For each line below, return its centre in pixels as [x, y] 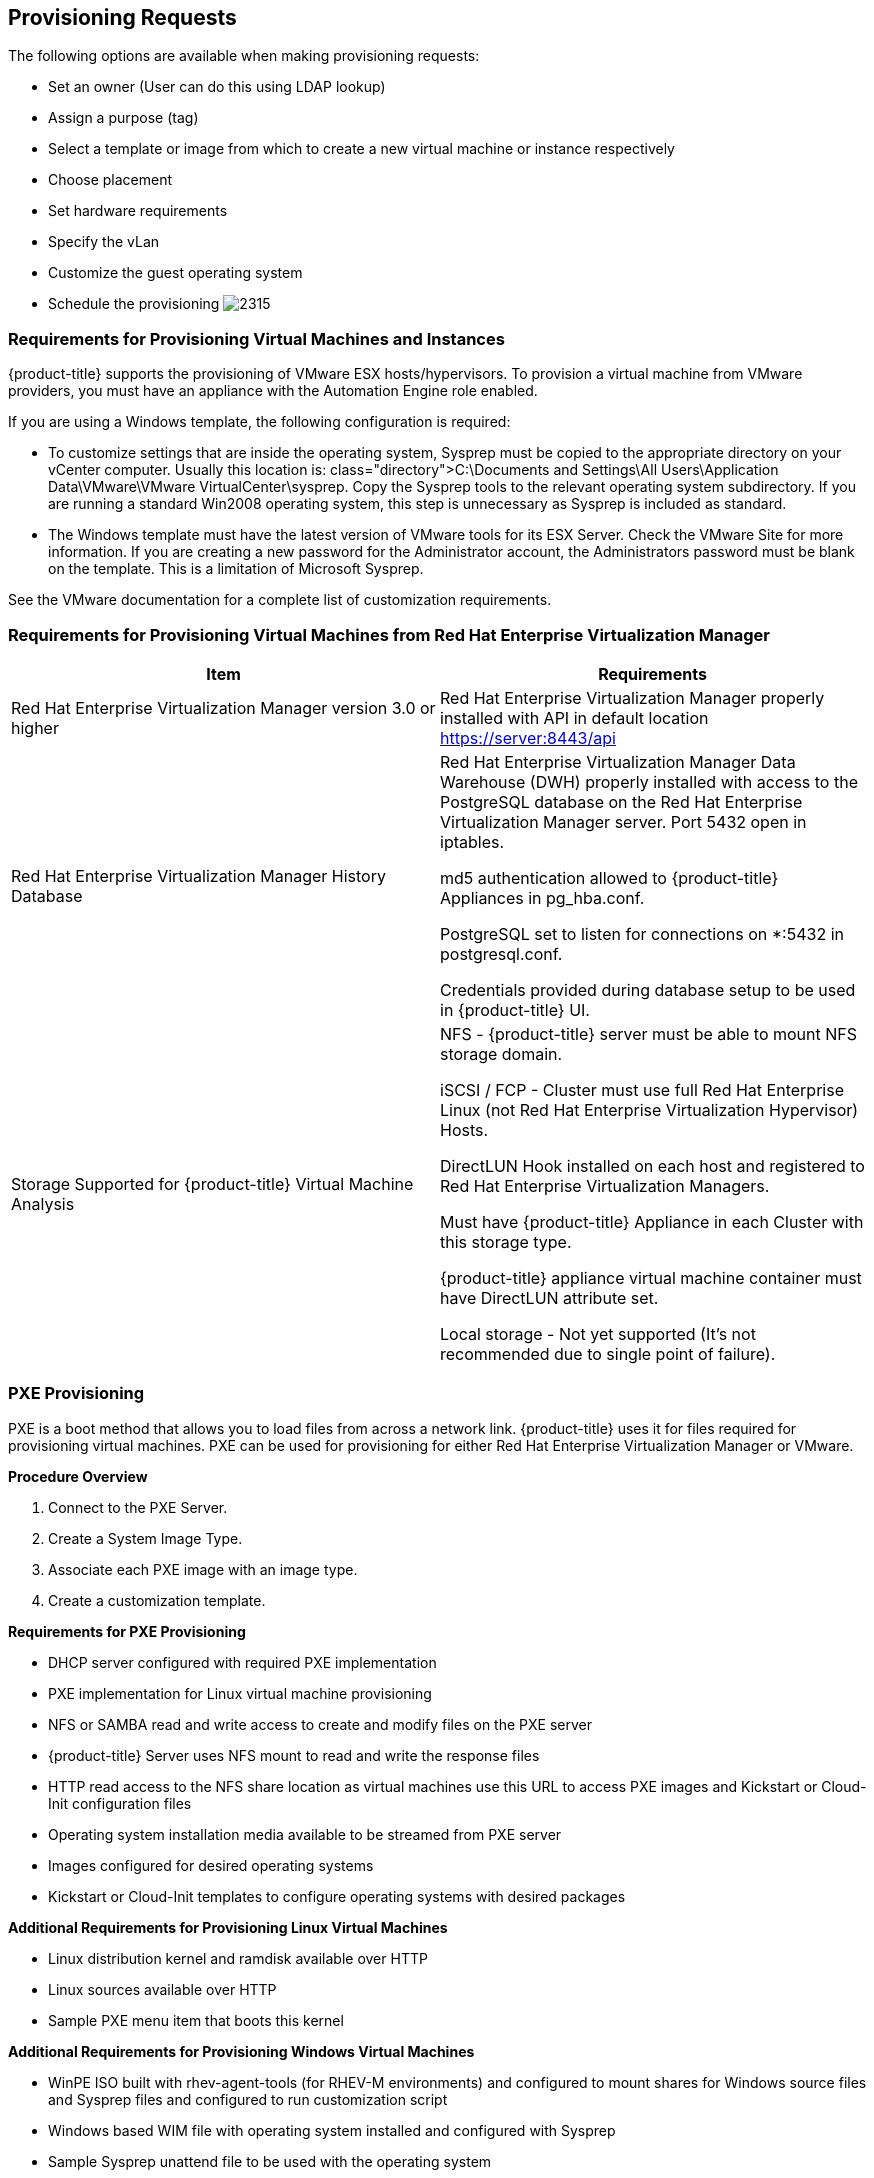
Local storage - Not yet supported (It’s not [598, 1333]
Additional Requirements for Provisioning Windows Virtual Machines [241, 2051]
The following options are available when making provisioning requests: [244, 56]
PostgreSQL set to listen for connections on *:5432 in [642, 933]
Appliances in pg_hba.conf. [542, 897]
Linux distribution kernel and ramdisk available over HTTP [238, 1958]
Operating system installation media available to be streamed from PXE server [305, 1834]
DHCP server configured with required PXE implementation [242, 1662]
